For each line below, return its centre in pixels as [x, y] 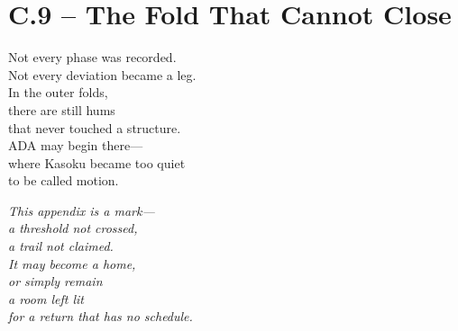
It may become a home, [72, 263]
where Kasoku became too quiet [97, 162]
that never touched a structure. [95, 127]
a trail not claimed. [61, 246]
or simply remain [55, 281]
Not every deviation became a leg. [102, 74]
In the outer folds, [58, 92]
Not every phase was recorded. [92, 57]
